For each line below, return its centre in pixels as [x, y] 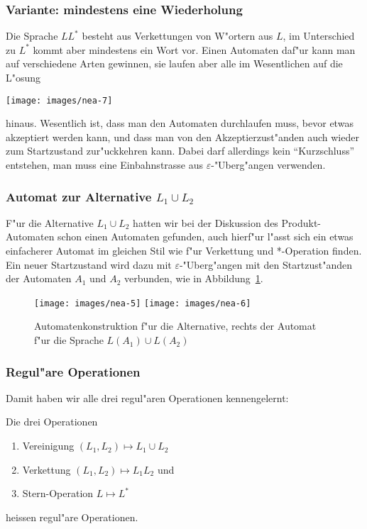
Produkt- [301, 222]
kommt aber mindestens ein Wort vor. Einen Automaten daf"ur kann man [194, 49]
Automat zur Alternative [79, 196]
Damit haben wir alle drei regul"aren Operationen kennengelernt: [147, 397]
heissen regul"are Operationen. [72, 517]
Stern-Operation [58, 493]
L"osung [23, 77]
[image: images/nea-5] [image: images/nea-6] [143, 303]
